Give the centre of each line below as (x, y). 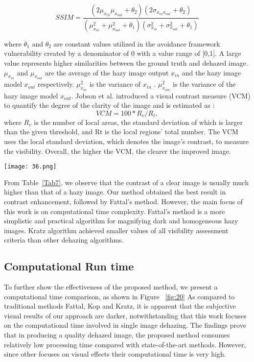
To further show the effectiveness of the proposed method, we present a (111, 287)
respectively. (56, 84)
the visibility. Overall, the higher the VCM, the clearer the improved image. (117, 151)
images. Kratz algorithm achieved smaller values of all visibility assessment (116, 230)
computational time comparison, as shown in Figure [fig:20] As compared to (119, 296)
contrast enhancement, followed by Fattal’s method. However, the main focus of (124, 201)
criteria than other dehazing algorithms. (64, 240)
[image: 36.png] (30, 167)
